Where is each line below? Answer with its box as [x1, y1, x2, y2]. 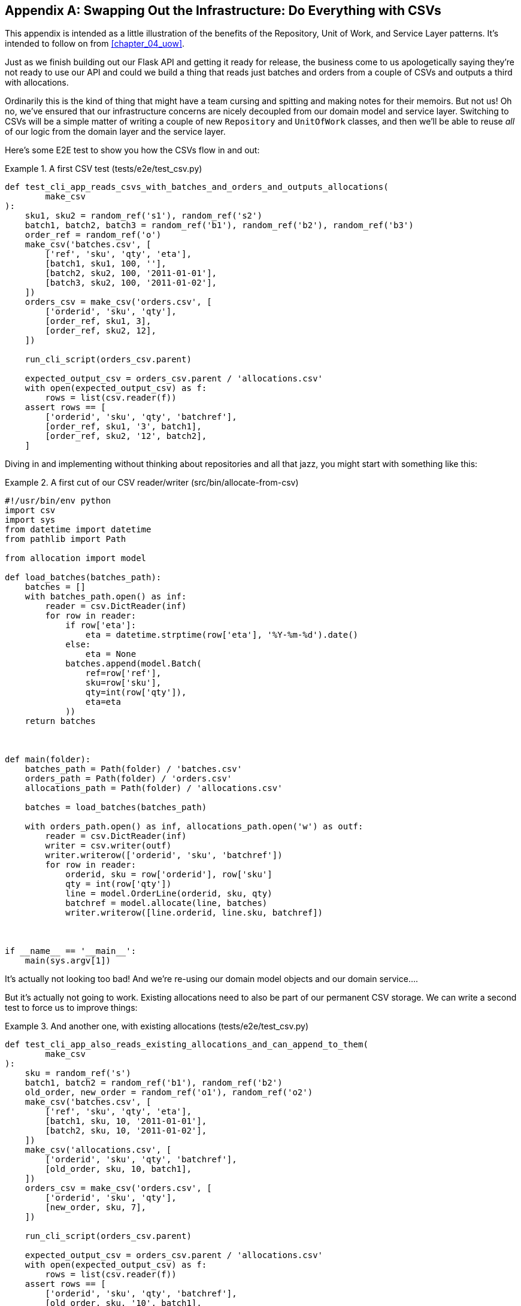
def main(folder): [5, 754, 91, 765]
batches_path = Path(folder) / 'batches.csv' [25, 764, 243, 774]
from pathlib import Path [5, 534, 126, 544]
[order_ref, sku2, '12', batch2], [45, 431, 207, 441]
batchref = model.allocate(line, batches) [65, 898, 268, 908]
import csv [5, 505, 56, 516]
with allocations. [5, 77, 69, 88]
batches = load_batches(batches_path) [25, 802, 207, 813]
